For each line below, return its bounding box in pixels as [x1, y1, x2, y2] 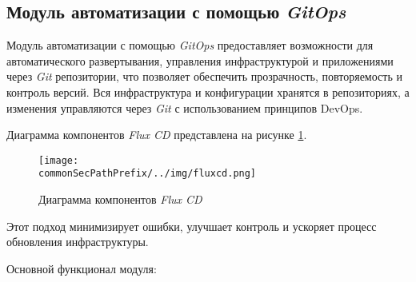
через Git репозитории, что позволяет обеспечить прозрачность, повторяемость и [6, 68, 402, 85]
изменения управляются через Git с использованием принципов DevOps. [6, 99, 363, 116]
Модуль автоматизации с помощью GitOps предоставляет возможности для [6, 37, 374, 54]
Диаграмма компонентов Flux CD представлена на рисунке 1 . [6, 126, 307, 143]
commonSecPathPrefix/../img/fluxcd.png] [38, 168, 257, 180]
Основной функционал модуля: [6, 260, 157, 276]
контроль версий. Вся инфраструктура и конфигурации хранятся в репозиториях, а [6, 83, 410, 100]
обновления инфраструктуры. [6, 233, 149, 250]
